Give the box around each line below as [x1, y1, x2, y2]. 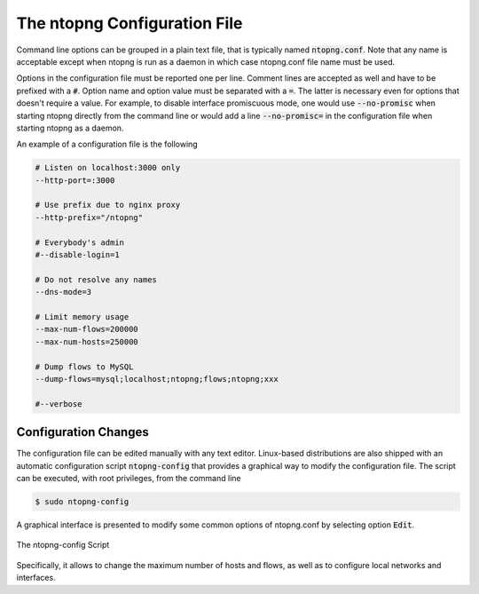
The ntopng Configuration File [16, 13, 243, 33]
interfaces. [16, 573, 57, 583]
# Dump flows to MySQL [35, 361, 134, 372]
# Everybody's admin [35, 237, 124, 248]
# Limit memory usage [35, 312, 130, 321]
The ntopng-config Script [16, 540, 110, 550]
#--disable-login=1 [35, 249, 120, 259]
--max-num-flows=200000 [35, 324, 139, 335]
